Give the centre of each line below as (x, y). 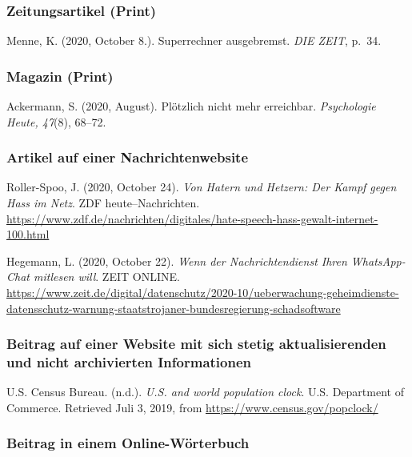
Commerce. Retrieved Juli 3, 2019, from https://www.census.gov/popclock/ (192, 407)
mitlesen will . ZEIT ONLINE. (106, 277)
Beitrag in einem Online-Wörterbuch (128, 443)
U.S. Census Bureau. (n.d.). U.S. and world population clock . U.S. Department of (205, 392)
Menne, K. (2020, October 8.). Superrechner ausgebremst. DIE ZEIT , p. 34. (194, 40)
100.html (28, 234)
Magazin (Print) (60, 76)
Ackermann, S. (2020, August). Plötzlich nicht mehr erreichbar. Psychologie (191, 106)
